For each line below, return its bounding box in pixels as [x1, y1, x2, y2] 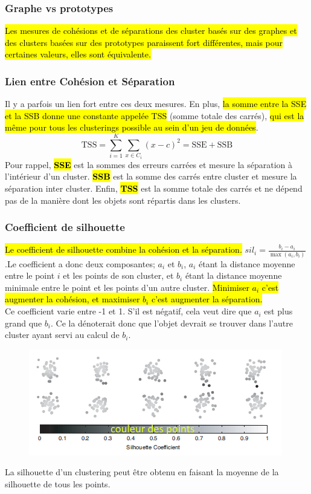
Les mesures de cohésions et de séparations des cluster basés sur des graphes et [5, 24, 297, 37]
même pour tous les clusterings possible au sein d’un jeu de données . [5, 121, 258, 134]
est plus [264, 305, 293, 317]
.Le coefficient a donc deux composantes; [5, 257, 155, 270]
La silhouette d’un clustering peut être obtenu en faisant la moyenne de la [5, 466, 279, 478]
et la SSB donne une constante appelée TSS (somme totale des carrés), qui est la [5, 109, 304, 122]
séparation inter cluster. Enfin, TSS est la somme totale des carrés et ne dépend [5, 181, 303, 194]
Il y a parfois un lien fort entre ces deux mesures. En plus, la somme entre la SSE [5, 97, 307, 110]
